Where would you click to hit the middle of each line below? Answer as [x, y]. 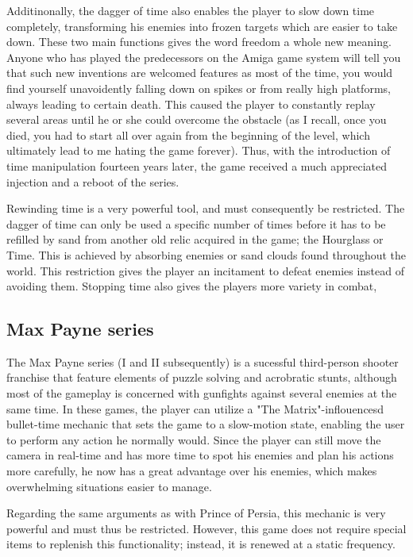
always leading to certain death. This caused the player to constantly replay [191, 104]
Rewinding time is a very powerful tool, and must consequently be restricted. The [206, 208]
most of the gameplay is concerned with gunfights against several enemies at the [202, 393]
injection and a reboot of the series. [93, 181]
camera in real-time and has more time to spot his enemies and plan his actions [200, 455]
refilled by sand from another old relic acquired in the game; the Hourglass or [195, 239]
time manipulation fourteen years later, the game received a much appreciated [197, 165]
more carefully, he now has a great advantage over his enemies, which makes [192, 471]
